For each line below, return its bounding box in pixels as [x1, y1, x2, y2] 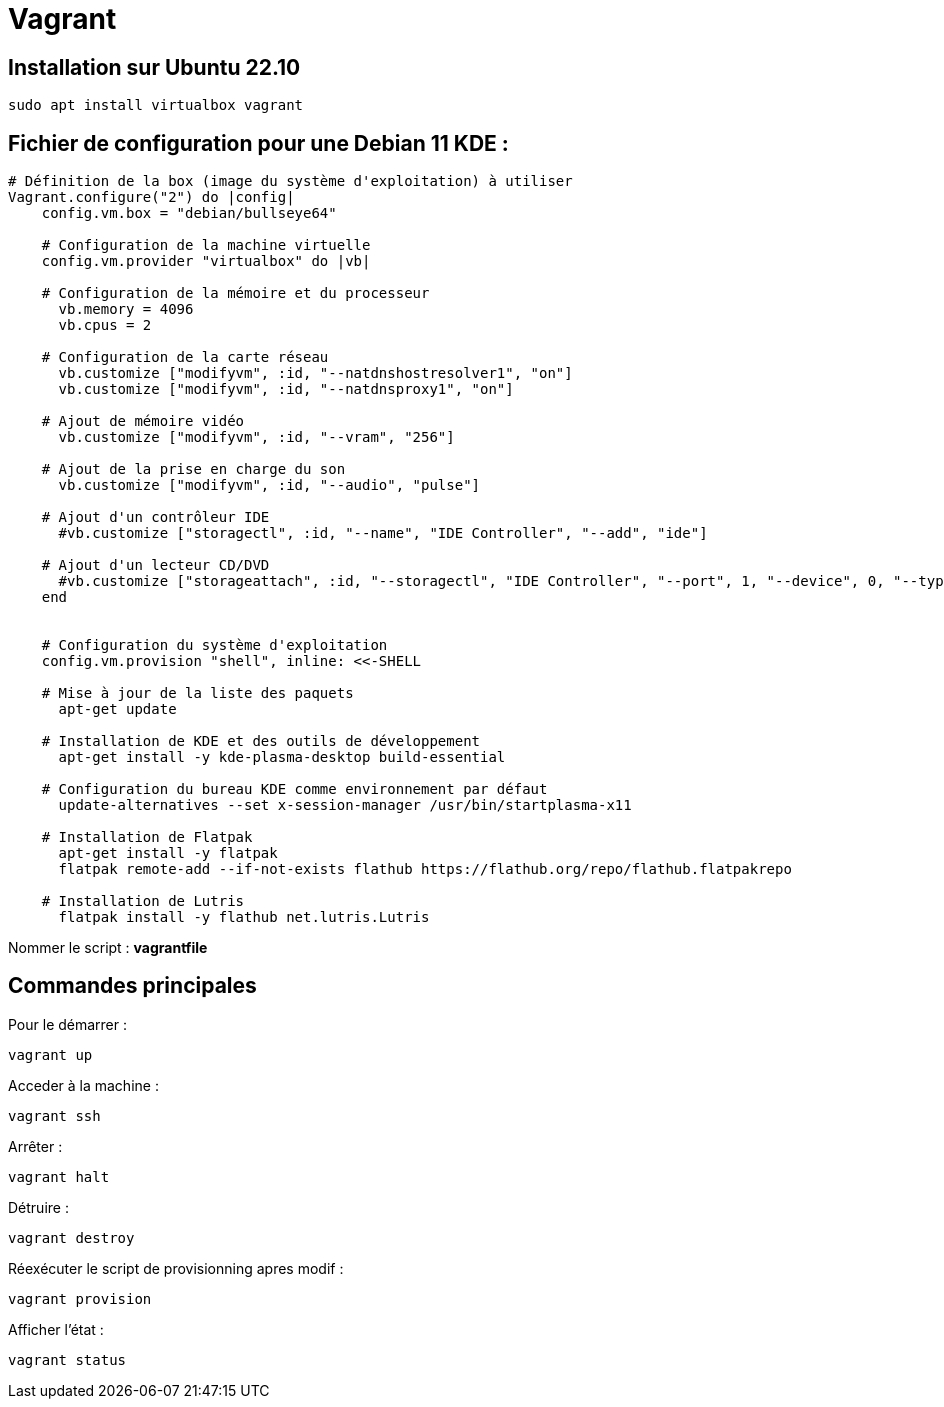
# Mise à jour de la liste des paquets [41, 685, 354, 702]
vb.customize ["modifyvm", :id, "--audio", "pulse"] [58, 477, 481, 494]
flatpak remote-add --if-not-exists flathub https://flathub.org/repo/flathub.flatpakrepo [58, 861, 792, 878]
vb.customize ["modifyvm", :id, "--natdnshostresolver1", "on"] [58, 365, 573, 382]
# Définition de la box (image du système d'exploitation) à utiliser [8, 173, 573, 190]
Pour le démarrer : [8, 1015, 128, 1033]
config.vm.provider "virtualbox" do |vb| [41, 253, 371, 270]
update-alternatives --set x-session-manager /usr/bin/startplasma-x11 [58, 797, 632, 814]
